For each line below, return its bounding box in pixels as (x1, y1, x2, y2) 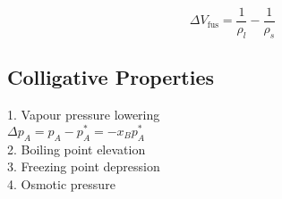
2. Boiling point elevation (7, 139, 146, 158)
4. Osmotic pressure (7, 174, 115, 193)
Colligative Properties (7, 63, 215, 91)
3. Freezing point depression (7, 157, 160, 176)
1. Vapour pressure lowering (7, 105, 160, 124)
